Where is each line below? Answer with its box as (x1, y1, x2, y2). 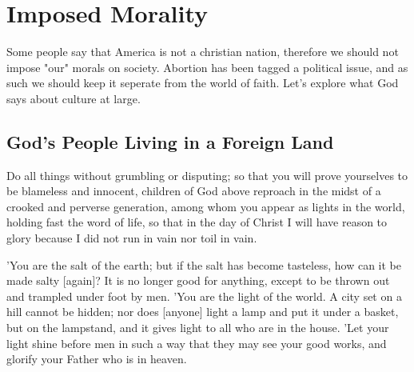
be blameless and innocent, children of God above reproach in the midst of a (6, 182, 381, 199)
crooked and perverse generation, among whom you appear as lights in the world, (6, 198, 405, 214)
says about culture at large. (6, 90, 141, 106)
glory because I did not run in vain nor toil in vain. (6, 230, 257, 246)
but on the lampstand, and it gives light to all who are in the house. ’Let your (6, 319, 389, 336)
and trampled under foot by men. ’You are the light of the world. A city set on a (6, 287, 402, 304)
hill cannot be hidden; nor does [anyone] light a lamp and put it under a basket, (6, 303, 399, 320)
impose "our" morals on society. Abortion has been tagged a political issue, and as (6, 58, 408, 75)
